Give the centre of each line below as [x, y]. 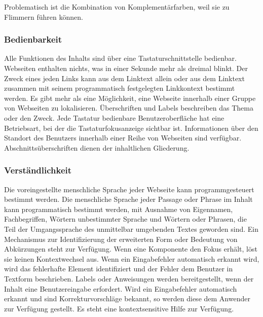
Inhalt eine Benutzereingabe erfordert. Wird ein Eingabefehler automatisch [121, 288]
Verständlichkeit [38, 170]
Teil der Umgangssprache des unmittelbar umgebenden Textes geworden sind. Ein [131, 228]
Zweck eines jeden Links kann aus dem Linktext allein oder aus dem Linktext [124, 78]
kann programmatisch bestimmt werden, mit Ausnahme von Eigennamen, [119, 209]
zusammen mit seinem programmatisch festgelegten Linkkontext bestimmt [120, 88]
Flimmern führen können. [44, 16]
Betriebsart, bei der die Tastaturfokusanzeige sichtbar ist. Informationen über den [131, 128]
